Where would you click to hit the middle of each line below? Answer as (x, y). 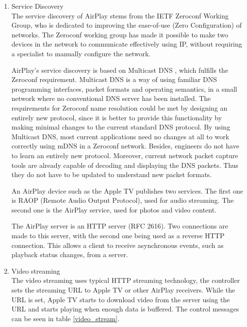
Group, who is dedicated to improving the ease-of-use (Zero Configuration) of (126, 25)
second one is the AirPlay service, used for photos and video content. (114, 209)
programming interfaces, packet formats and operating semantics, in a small (124, 89)
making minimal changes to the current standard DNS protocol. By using (121, 127)
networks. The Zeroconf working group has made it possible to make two (120, 34)
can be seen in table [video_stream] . (66, 318)
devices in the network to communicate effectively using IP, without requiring (127, 44)
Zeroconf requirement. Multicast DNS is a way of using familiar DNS (114, 79)
